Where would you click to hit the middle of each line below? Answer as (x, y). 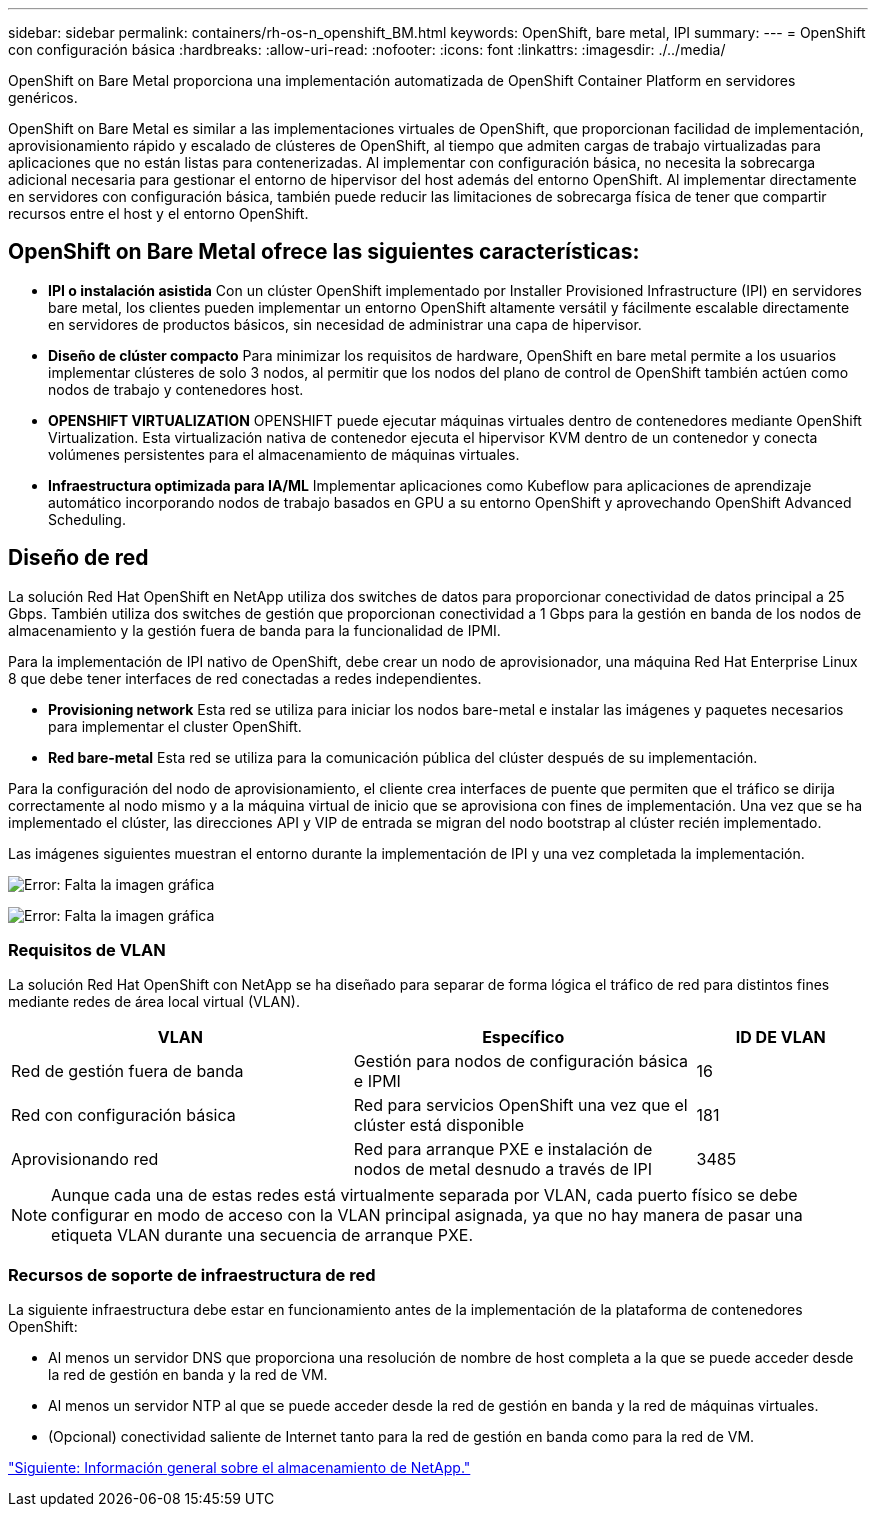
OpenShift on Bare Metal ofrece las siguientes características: (324, 252)
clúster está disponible (439, 1125)
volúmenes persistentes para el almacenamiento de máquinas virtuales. (284, 454)
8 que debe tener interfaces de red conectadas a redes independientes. (245, 678)
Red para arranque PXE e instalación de (503, 1149)
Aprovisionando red (85, 1159)
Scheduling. (87, 519)
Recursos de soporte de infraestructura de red (192, 1274)
